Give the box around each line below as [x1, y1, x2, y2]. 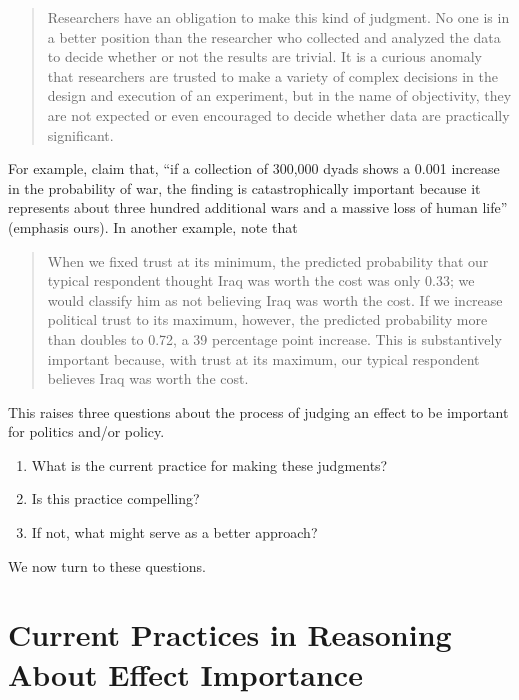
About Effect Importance [8, 653, 363, 694]
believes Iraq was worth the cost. [47, 368, 249, 389]
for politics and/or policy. [8, 421, 165, 442]
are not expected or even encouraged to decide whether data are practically [47, 104, 510, 125]
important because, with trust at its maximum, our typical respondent [47, 348, 480, 369]
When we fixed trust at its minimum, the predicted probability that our [47, 250, 489, 271]
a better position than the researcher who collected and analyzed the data [47, 26, 501, 47]
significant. [47, 124, 114, 145]
